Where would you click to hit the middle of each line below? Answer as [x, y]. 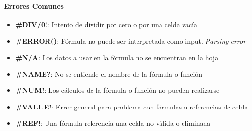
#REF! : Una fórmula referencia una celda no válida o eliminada [113, 123]
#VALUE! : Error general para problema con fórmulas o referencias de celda [132, 106]
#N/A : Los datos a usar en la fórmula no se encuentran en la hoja [117, 57]
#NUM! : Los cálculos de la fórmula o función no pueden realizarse [117, 90]
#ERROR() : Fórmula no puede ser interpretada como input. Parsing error [131, 41]
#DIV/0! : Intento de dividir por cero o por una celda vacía [106, 24]
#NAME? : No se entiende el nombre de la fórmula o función [109, 74]
